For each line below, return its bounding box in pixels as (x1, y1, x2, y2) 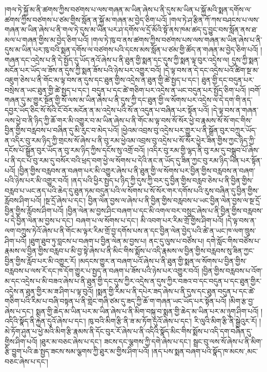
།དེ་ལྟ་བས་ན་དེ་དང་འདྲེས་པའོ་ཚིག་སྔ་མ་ (163, 64, 259, 75)
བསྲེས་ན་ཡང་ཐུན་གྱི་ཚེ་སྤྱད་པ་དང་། (5, 84, 90, 95)
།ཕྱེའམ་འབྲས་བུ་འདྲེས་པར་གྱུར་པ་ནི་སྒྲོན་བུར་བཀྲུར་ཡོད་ (121, 125, 257, 135)
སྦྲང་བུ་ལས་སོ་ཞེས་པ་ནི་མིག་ (193, 336, 263, 346)
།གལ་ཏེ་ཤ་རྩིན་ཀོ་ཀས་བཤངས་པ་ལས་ (169, 14, 260, 25)
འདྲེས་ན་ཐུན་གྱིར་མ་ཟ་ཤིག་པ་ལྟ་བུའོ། (5, 285, 94, 296)
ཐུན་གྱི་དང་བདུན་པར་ (201, 74, 254, 85)
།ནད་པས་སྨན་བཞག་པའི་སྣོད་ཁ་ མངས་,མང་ (151, 346, 258, 357)
